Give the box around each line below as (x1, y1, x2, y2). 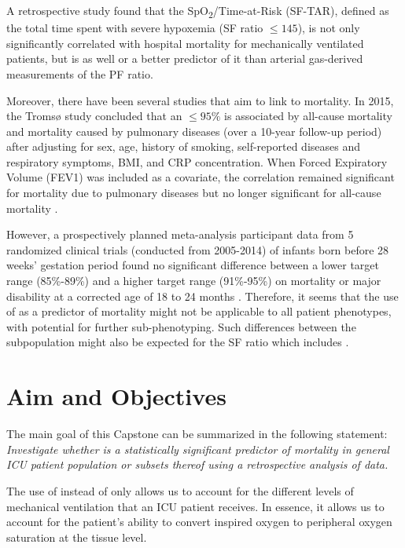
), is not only (297, 20, 360, 36)
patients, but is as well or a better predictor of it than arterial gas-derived (6, 50, 363, 67)
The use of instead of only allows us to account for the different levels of (6, 482, 354, 499)
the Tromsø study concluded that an (6, 108, 182, 124)
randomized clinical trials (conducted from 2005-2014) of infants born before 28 (6, 241, 389, 258)
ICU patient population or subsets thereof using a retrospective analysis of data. (6, 456, 388, 473)
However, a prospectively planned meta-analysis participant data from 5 (6, 226, 354, 243)
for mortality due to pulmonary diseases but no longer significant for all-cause (6, 184, 381, 201)
